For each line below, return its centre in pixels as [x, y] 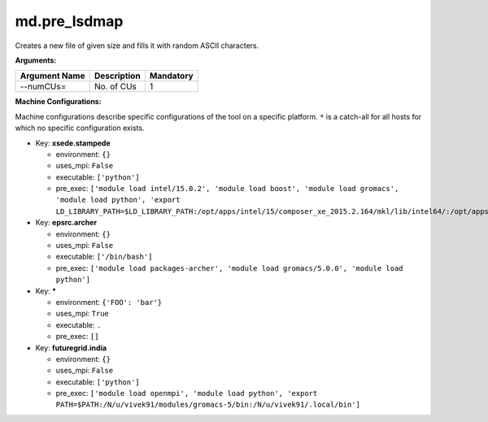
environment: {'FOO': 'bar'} [109, 302]
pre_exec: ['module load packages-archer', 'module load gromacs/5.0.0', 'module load [229, 268]
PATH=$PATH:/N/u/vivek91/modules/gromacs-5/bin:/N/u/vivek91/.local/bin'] [208, 405]
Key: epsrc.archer [66, 223]
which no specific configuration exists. [80, 128]
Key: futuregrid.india [71, 348]
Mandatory [172, 76]
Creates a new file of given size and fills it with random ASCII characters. [137, 46]
